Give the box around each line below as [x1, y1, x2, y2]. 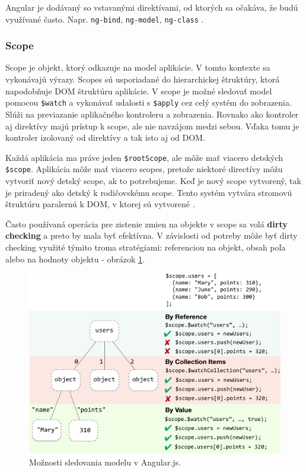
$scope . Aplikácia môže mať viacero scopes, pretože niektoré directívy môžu [5, 163, 283, 175]
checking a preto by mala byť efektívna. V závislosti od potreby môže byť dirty [5, 229, 298, 242]
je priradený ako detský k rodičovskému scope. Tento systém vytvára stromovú [5, 186, 292, 198]
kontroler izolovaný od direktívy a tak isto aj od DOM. [5, 131, 205, 144]
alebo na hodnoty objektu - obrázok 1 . [5, 252, 145, 265]
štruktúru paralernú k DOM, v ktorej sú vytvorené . [5, 198, 195, 210]
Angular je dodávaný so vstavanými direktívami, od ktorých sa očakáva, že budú [5, 1, 298, 13]
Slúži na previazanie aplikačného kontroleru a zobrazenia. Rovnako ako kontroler [5, 107, 299, 120]
